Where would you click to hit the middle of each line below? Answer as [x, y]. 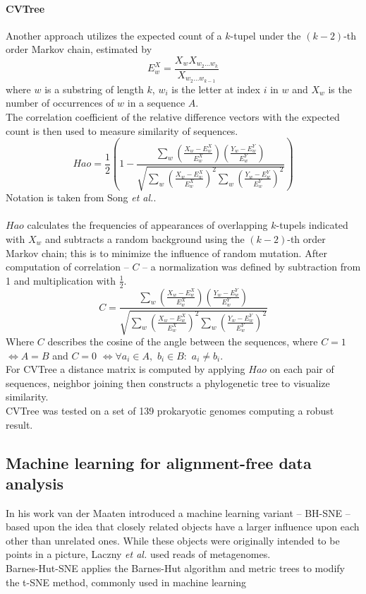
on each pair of [302, 369]
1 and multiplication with [61, 280]
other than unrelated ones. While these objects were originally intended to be [173, 540]
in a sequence [156, 103]
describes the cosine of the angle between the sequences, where [183, 341]
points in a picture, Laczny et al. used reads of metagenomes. [138, 554]
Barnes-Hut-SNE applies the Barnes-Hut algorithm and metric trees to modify [175, 568]
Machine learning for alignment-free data [159, 462]
